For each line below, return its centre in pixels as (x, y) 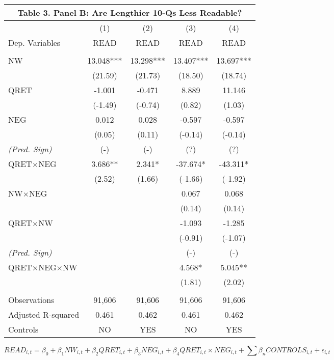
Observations (31, 300)
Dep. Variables (34, 43)
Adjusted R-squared (44, 314)
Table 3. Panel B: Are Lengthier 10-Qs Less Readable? (130, 12)
